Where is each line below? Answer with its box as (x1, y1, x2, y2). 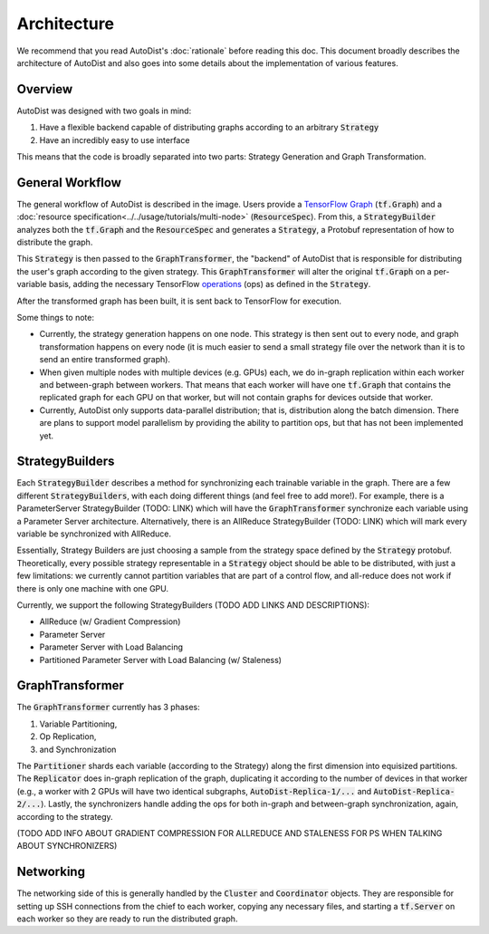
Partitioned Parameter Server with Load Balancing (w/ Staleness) (39, 654, 283, 665)
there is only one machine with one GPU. (16, 583, 169, 593)
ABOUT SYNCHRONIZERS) (16, 841, 118, 852)
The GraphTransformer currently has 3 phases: (16, 702, 201, 713)
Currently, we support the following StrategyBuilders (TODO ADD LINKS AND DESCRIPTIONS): (16, 599, 370, 611)
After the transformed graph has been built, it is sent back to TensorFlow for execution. (16, 295, 341, 306)
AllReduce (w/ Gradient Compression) (39, 616, 181, 627)
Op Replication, (39, 731, 97, 742)
